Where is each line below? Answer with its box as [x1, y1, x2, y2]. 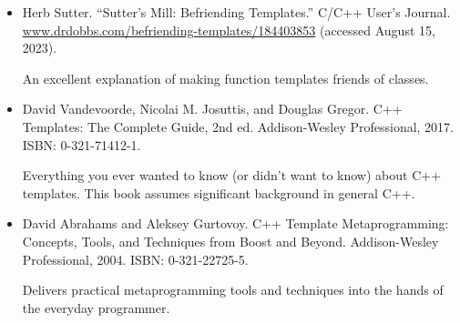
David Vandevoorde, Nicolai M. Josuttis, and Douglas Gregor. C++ [22, 99, 403, 118]
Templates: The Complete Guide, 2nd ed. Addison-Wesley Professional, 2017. [22, 116, 455, 136]
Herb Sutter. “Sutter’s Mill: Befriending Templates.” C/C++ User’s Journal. [22, 3, 451, 21]
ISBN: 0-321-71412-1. [22, 135, 141, 154]
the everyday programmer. [22, 298, 170, 317]
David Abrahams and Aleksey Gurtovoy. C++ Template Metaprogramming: [22, 214, 449, 233]
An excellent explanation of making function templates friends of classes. [22, 68, 429, 87]
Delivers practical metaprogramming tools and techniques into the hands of [22, 280, 444, 299]
